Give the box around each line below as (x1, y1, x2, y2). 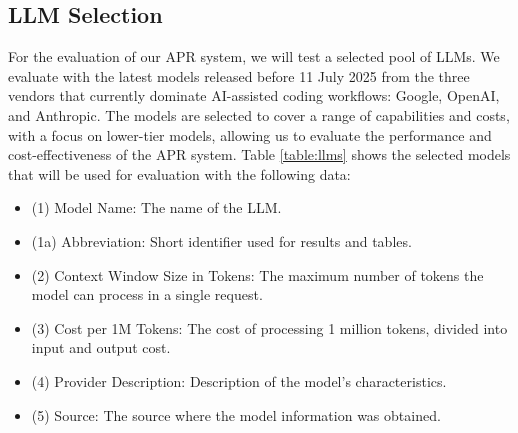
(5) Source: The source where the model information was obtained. (31, 404, 441, 425)
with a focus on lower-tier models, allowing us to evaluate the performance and (8, 124, 492, 145)
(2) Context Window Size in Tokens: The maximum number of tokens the (31, 264, 484, 285)
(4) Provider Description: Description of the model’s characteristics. (31, 370, 447, 391)
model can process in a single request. (31, 284, 263, 305)
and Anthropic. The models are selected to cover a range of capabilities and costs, (8, 104, 510, 125)
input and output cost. (31, 337, 171, 358)
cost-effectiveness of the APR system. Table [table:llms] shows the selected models (8, 144, 511, 165)
